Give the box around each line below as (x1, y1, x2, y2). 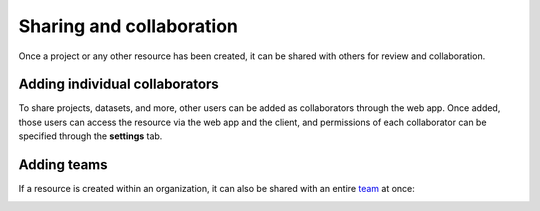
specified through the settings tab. (18, 130, 163, 142)
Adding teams (18, 156, 108, 174)
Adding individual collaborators (18, 76, 219, 93)
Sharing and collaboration (18, 15, 239, 37)
